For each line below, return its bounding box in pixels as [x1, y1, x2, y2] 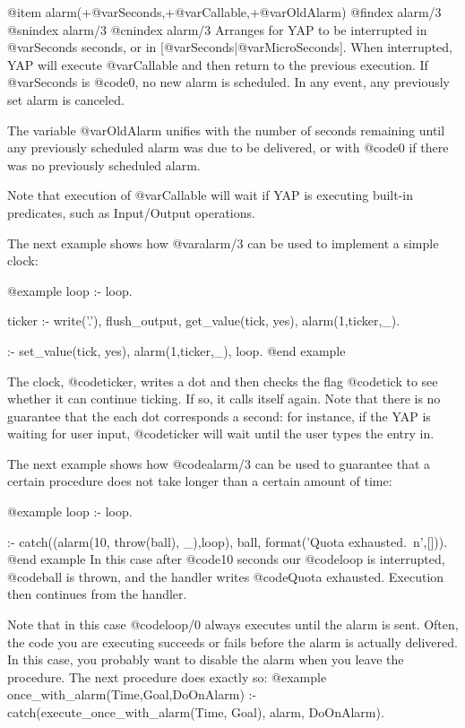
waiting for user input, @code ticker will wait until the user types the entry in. [7, 424, 435, 443]
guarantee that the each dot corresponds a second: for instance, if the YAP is [7, 406, 431, 425]
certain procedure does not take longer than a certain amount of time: [7, 472, 392, 490]
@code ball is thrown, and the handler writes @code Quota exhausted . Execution [7, 567, 444, 585]
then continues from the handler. [7, 585, 187, 603]
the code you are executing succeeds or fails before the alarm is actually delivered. [7, 632, 458, 651]
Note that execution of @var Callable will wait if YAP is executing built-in [7, 186, 414, 204]
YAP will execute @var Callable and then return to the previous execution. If [7, 55, 428, 74]
